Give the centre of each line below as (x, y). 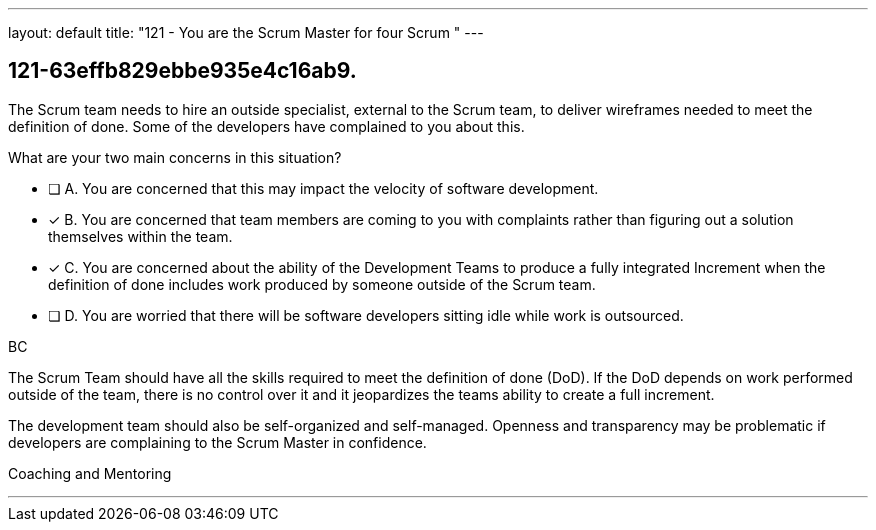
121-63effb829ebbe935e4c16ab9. (182, 71)
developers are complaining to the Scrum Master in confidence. (217, 442)
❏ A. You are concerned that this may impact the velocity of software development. (323, 188)
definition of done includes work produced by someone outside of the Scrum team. (322, 284)
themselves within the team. (140, 236)
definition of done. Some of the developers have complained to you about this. (266, 126)
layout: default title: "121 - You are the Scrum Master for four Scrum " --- (246, 32)
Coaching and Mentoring (90, 473)
